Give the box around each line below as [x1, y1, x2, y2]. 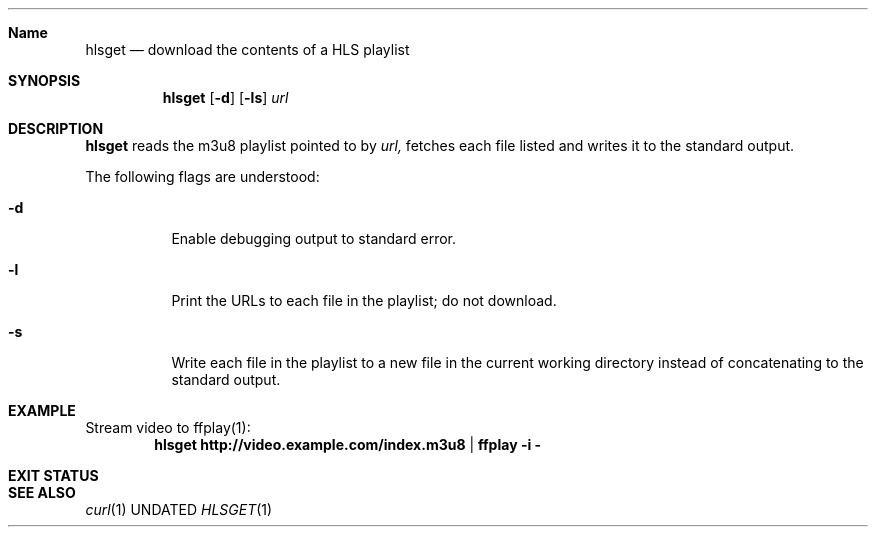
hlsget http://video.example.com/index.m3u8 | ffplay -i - [154, 436, 542, 453]
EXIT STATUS [8, 467, 99, 484]
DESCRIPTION [8, 120, 104, 137]
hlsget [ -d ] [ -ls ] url [162, 89, 289, 106]
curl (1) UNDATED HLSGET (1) [85, 501, 273, 518]
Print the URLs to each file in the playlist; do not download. [171, 292, 557, 309]
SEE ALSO [8, 484, 76, 501]
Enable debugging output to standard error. [171, 230, 457, 247]
